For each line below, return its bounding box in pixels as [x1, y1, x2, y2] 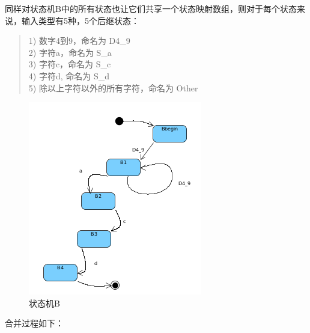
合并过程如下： [5, 317, 64, 329]
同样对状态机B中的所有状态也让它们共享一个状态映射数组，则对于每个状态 [5, 2, 297, 14]
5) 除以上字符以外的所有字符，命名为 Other [28, 81, 198, 94]
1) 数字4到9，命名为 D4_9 [28, 34, 130, 47]
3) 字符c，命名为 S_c [28, 58, 111, 70]
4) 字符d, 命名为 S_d [28, 69, 109, 82]
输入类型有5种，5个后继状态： [21, 14, 139, 26]
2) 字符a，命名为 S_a [28, 46, 112, 58]
